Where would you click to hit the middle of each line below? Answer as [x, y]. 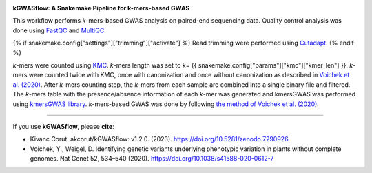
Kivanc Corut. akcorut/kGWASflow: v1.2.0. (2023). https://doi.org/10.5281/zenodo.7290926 [159, 139]
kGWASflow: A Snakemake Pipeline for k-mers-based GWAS [101, 8]
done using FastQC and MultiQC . [59, 30]
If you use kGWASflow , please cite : [64, 126]
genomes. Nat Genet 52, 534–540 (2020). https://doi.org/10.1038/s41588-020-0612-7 [152, 159]
